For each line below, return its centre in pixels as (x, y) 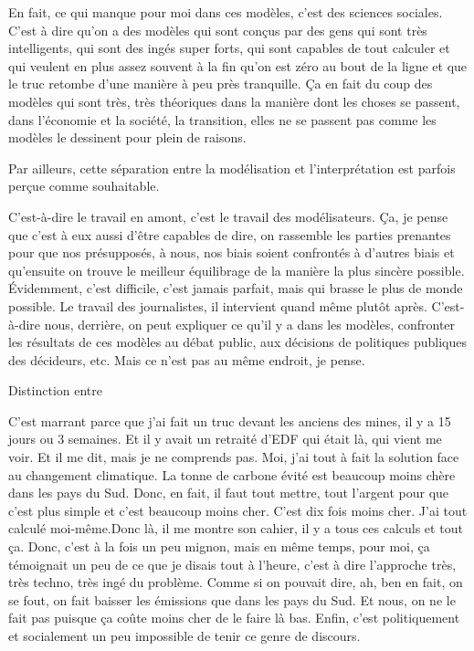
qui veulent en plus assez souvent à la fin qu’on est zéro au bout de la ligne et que (238, 65)
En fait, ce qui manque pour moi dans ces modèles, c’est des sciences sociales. (226, 12)
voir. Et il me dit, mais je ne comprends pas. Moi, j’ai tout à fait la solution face (234, 457)
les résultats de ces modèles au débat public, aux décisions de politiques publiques (237, 342)
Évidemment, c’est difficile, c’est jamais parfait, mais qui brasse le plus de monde (236, 288)
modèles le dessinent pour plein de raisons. (127, 137)
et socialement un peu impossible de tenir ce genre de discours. (184, 635)
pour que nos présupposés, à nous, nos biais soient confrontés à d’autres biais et (232, 252)
